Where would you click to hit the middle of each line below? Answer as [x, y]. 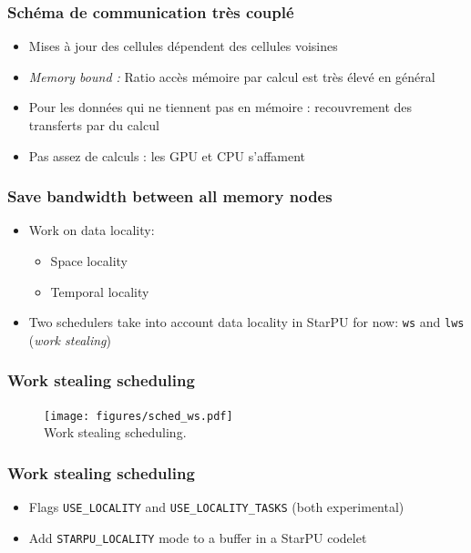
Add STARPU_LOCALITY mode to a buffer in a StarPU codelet [198, 537]
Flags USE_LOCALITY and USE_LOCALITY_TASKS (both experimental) [216, 507]
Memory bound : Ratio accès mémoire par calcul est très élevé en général [232, 76]
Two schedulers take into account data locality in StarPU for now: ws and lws [246, 322]
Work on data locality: [92, 230]
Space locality [89, 261]
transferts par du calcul [94, 125]
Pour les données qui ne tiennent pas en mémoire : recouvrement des [220, 107]
